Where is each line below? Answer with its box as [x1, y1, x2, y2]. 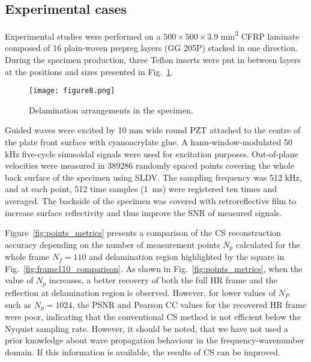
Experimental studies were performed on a [5, 29, 161, 42]
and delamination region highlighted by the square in [89, 250, 285, 263]
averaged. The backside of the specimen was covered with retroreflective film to [5, 195, 297, 207]
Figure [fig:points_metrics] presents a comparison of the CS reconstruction [5, 226, 281, 239]
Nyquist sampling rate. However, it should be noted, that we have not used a [5, 322, 289, 334]
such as [5, 298, 32, 310]
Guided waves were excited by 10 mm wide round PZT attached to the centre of [5, 124, 301, 136]
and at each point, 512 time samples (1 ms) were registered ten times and [5, 183, 277, 195]
